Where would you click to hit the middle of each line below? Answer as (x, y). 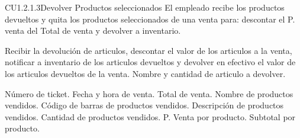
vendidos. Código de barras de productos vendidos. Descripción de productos (144, 105)
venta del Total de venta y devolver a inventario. (93, 31)
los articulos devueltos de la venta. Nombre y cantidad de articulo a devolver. (145, 73)
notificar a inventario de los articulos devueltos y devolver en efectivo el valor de (150, 62)
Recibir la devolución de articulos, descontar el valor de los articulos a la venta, (149, 50)
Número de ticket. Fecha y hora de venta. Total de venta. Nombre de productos (149, 93)
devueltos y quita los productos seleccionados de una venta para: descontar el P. (150, 19)
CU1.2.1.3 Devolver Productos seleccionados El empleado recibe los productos (145, 7)
